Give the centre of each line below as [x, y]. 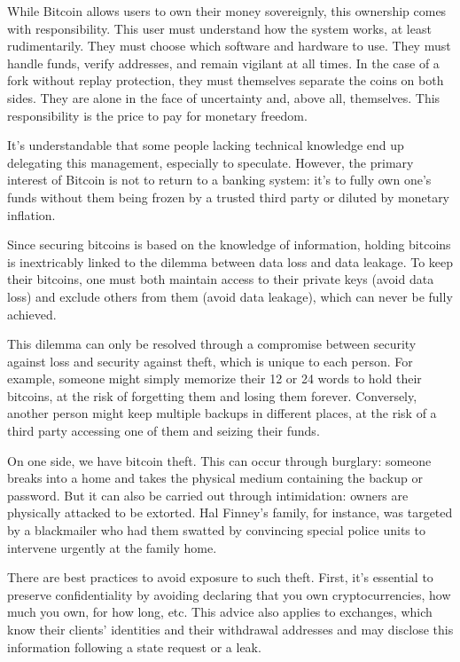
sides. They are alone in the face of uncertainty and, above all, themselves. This [224, 97]
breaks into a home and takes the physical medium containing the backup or [215, 478]
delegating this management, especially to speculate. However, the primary [211, 162]
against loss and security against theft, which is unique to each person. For [210, 361]
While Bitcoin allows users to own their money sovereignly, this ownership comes [227, 11]
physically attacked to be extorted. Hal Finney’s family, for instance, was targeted [230, 512]
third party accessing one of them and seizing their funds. [164, 431]
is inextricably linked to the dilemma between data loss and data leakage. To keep [230, 261]
